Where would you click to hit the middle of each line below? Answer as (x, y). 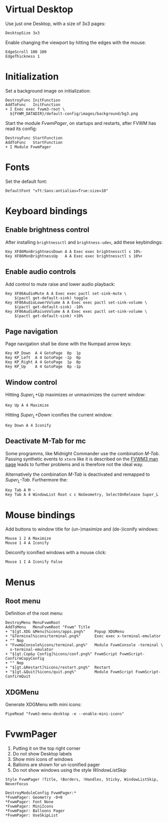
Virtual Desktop (39, 9)
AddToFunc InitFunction (33, 104)
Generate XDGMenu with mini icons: (43, 705)
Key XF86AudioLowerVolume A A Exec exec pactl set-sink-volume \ (76, 302)
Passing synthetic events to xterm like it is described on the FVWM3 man (82, 459)
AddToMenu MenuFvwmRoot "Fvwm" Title (48, 627)
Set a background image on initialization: (48, 91)
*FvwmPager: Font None (29, 802)
